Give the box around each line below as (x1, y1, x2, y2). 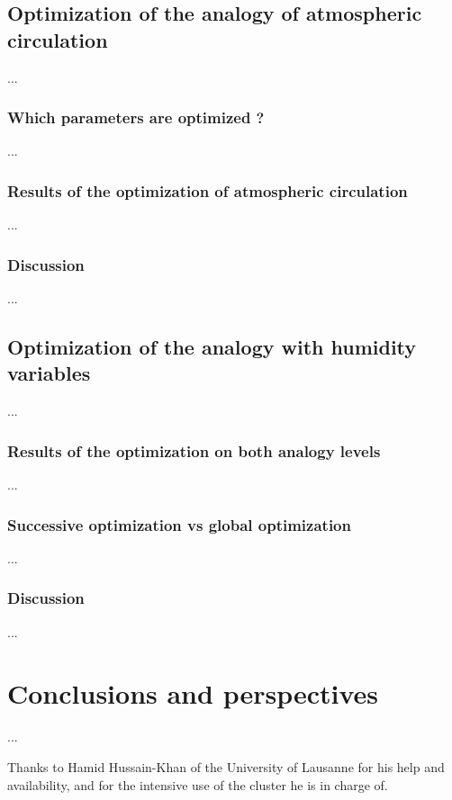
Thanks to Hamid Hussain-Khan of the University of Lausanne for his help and (7, 757, 445, 776)
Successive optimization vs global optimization (7, 513, 351, 535)
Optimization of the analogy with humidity (7, 333, 417, 361)
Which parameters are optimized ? (7, 106, 265, 129)
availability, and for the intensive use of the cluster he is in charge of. (7, 775, 388, 794)
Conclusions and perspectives (7, 675, 379, 712)
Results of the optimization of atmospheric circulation (7, 179, 408, 202)
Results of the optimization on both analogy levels (7, 439, 381, 462)
